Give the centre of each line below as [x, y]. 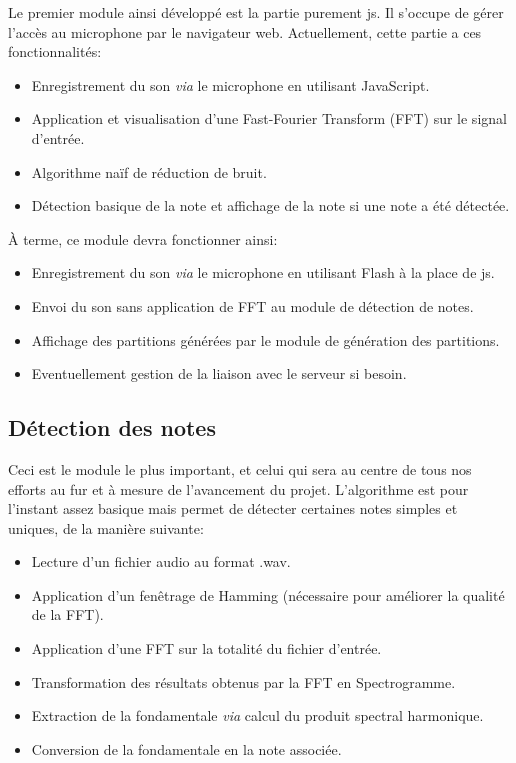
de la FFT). [67, 614]
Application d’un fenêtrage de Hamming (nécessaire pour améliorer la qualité [268, 594]
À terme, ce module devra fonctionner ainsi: [143, 238]
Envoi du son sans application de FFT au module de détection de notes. [252, 305]
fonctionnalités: [55, 51]
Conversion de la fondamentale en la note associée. [186, 748]
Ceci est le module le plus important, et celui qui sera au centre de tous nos [240, 468]
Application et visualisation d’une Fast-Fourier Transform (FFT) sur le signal [269, 118]
